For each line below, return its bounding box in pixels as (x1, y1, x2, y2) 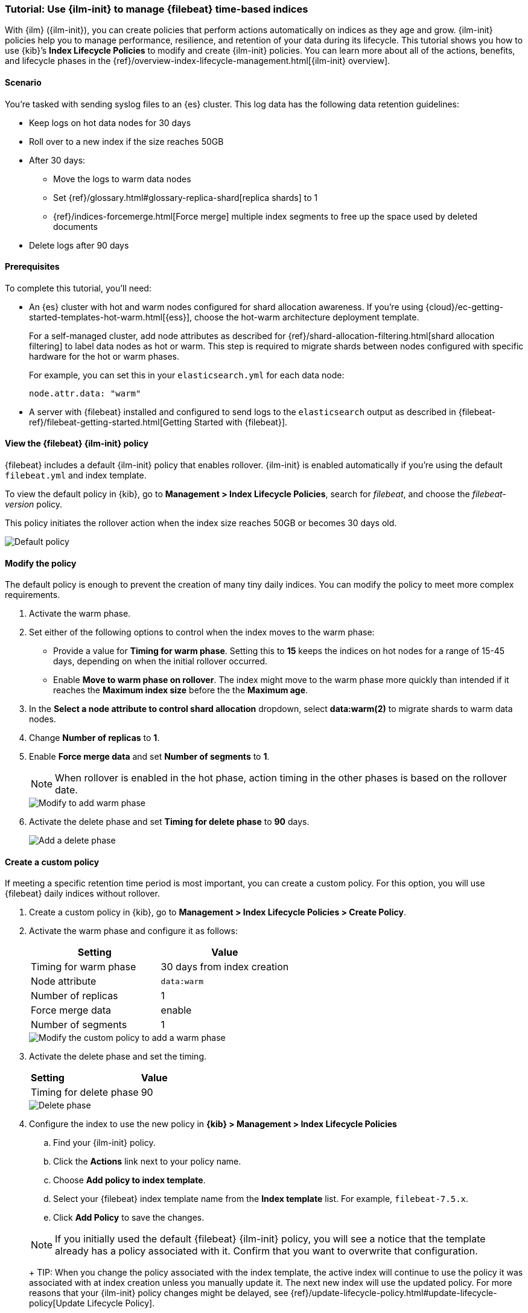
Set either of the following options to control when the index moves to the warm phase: (29, 627, 375, 638)
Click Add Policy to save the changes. (53, 1212, 205, 1223)
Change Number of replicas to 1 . (29, 733, 160, 743)
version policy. (5, 499, 63, 510)
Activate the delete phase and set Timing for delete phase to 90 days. (29, 816, 310, 827)
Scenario (5, 77, 42, 87)
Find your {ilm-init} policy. (53, 1137, 156, 1148)
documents (53, 221, 98, 232)
